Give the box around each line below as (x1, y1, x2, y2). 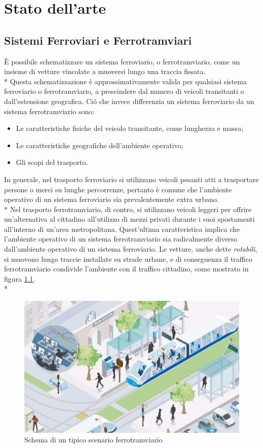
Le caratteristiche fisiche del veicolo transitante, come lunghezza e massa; (16, 123, 244, 133)
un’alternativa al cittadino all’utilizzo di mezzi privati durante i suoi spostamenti (4, 214, 255, 224)
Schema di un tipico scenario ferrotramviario (24, 434, 163, 445)
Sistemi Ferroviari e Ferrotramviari (4, 32, 192, 48)
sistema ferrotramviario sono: (4, 106, 95, 116)
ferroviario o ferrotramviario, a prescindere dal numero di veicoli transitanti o (4, 86, 244, 96)
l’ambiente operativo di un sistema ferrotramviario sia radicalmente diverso (4, 233, 237, 244)
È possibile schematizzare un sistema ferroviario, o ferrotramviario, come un (4, 56, 240, 66)
